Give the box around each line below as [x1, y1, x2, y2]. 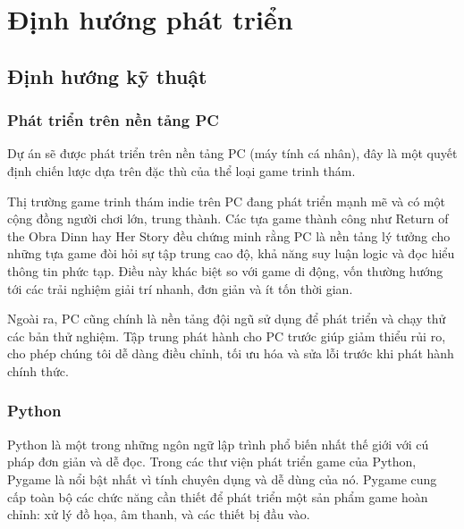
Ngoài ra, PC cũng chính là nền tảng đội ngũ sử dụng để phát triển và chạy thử [7, 309, 446, 328]
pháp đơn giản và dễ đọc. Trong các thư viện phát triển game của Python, [7, 452, 417, 471]
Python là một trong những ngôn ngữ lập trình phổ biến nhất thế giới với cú [7, 434, 429, 453]
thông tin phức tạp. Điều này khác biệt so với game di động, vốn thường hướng [7, 261, 443, 280]
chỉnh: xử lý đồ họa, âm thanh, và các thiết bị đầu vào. [7, 505, 310, 524]
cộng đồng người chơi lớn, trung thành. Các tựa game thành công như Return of [7, 209, 449, 228]
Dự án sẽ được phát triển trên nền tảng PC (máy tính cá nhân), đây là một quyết [7, 144, 458, 163]
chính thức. [7, 361, 69, 380]
